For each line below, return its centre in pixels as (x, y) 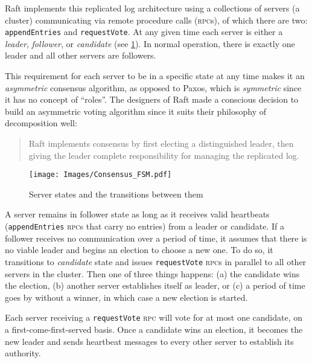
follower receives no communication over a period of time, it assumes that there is (156, 238)
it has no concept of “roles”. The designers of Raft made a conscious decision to (152, 99)
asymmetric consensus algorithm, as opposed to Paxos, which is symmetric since (153, 87)
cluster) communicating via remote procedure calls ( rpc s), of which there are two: (156, 20)
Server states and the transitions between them (116, 194)
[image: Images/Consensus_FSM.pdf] (100, 175)
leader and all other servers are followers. (81, 55)
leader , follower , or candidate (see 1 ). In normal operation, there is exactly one (150, 43)
